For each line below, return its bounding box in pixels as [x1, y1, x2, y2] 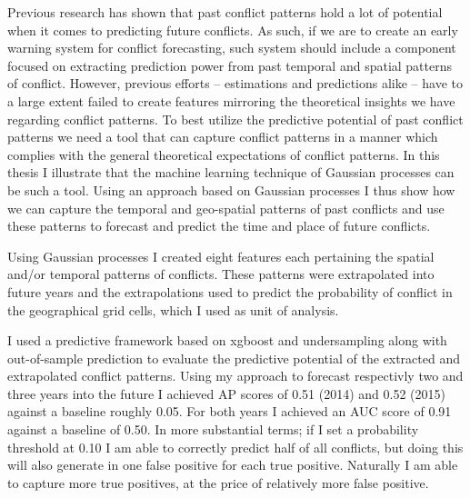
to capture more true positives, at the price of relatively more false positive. [7, 473, 429, 492]
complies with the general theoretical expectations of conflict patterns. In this [7, 144, 440, 164]
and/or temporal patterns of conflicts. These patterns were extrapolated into [7, 264, 435, 284]
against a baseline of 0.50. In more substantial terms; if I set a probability [7, 420, 419, 439]
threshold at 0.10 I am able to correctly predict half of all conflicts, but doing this [7, 437, 464, 456]
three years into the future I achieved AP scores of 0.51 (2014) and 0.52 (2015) [7, 383, 445, 403]
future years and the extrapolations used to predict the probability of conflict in [7, 282, 453, 301]
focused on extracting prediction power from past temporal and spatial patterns [7, 55, 453, 75]
